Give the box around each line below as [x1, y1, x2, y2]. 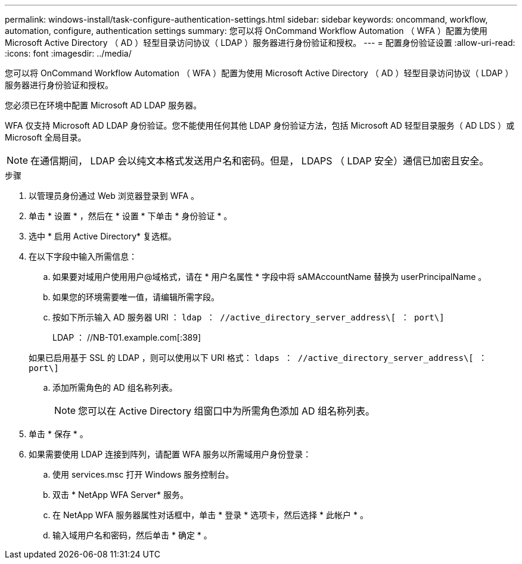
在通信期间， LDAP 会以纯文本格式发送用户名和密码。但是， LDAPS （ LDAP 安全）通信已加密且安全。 [30, 155, 489, 167]
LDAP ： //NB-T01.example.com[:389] [52, 332, 201, 342]
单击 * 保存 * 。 [29, 429, 88, 439]
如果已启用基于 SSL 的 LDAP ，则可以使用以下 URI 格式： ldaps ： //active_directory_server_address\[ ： [29, 353, 487, 363]
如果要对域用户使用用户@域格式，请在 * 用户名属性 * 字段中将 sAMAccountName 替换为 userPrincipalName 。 [52, 272, 487, 282]
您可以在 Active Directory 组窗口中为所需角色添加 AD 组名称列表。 [78, 405, 375, 417]
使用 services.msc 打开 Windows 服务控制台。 [52, 469, 234, 479]
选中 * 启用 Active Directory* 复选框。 [29, 231, 176, 241]
